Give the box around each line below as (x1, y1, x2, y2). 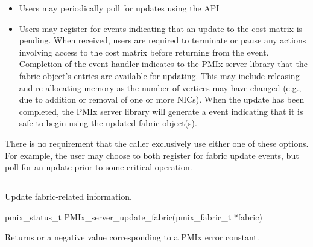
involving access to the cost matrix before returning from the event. (19, 45, 269, 58)
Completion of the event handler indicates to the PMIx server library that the (19, 57, 308, 70)
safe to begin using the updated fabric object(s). (19, 117, 197, 129)
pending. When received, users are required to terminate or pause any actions (19, 34, 306, 47)
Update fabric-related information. (5, 190, 132, 203)
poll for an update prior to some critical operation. (5, 161, 192, 173)
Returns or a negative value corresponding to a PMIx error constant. (5, 231, 259, 243)
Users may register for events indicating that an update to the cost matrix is (19, 22, 303, 34)
